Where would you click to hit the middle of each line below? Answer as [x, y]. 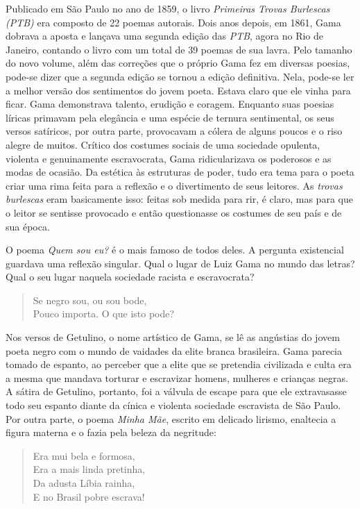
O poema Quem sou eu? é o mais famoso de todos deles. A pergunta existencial [175, 250]
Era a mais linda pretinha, [89, 469]
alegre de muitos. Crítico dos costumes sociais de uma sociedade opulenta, [163, 144]
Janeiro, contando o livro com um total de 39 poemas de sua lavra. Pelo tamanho [179, 49]
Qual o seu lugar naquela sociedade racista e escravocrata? [130, 277]
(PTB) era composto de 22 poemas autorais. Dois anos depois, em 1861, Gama [173, 22]
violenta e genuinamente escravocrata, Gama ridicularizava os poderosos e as [169, 158]
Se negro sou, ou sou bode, [90, 300]
